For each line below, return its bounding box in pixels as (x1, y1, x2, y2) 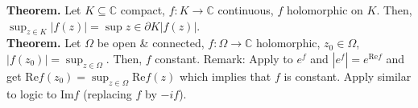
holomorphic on (286, 2, 363, 18)
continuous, (217, 2, 274, 18)
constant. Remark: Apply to (155, 50, 293, 66)
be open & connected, (97, 34, 205, 51)
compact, (120, 2, 165, 18)
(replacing (83, 85, 132, 102)
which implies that (179, 67, 271, 84)
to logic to (6, 85, 57, 102)
